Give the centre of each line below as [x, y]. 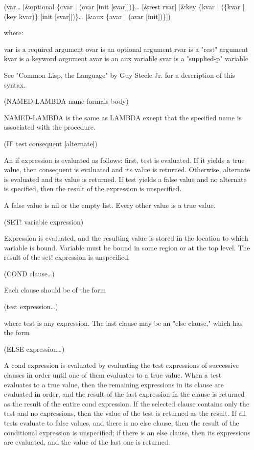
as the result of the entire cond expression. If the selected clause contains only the [127, 403]
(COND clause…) [29, 273]
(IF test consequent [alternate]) [51, 143]
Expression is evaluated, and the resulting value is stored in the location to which [126, 238]
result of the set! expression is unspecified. [67, 257]
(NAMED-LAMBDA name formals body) [66, 101]
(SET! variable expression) [44, 221]
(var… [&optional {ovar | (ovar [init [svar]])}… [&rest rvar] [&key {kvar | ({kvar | [124, 6]
